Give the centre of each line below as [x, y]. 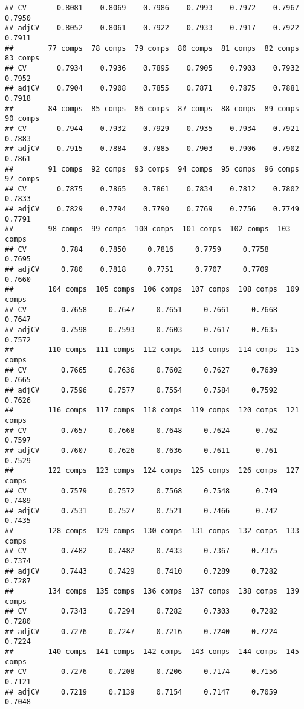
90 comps [22, 119]
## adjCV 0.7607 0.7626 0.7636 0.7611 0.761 [141, 450]
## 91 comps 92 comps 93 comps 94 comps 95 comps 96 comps [152, 169]
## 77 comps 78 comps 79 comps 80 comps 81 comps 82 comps [152, 48]
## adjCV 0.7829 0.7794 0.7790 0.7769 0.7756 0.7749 [152, 209]
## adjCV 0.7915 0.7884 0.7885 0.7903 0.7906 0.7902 [152, 149]
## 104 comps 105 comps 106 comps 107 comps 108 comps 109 [152, 290]
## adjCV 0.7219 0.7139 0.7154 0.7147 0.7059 [141, 692]
